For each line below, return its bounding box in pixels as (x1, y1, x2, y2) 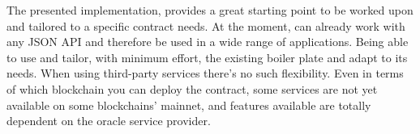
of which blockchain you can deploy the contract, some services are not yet (6, 80, 378, 97)
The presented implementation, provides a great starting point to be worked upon (6, 2, 414, 18)
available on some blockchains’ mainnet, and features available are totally (6, 96, 371, 113)
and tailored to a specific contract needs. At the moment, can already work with (6, 17, 405, 34)
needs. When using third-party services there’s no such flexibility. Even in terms (6, 65, 404, 82)
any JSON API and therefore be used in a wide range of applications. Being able (6, 33, 409, 50)
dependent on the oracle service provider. (6, 112, 211, 129)
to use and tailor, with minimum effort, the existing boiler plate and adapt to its (6, 48, 408, 65)
